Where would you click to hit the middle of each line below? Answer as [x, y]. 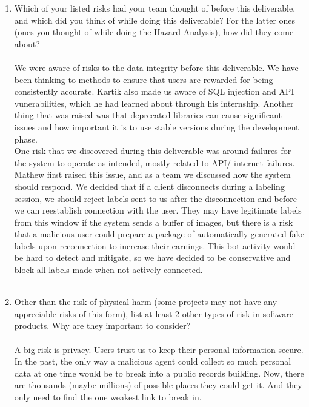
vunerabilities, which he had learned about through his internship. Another [154, 103]
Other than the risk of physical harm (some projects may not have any [146, 302]
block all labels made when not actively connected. [108, 270]
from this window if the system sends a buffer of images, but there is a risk [154, 222]
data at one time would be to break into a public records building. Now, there [159, 373]
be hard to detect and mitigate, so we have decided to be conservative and [152, 257]
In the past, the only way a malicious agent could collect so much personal [153, 361]
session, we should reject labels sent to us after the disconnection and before [155, 198]
